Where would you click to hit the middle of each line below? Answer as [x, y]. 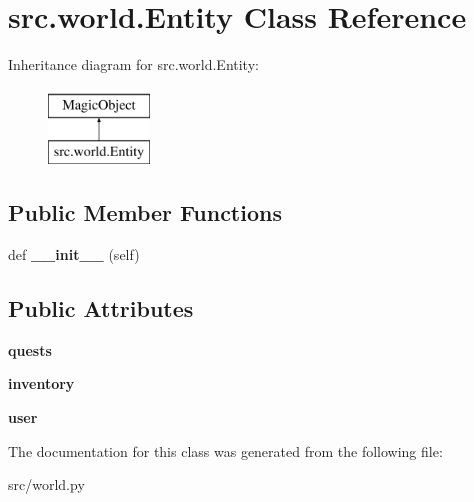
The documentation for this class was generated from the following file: [225, 450]
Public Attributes [101, 308]
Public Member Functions [145, 212]
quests [30, 349]
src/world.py [46, 484]
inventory [41, 383]
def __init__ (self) [74, 254]
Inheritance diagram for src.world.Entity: [133, 64]
